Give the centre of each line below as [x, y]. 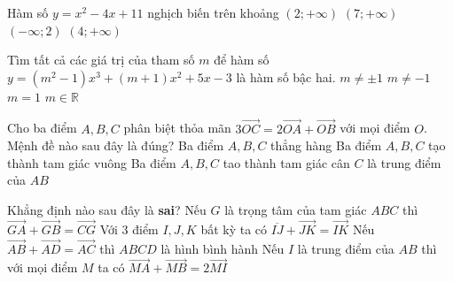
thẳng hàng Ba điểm [326, 145]
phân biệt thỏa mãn [177, 128]
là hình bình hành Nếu [223, 248]
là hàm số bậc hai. [286, 76]
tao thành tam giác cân [286, 162]
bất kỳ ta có [234, 229]
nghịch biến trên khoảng [213, 12]
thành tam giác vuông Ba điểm [92, 162]
